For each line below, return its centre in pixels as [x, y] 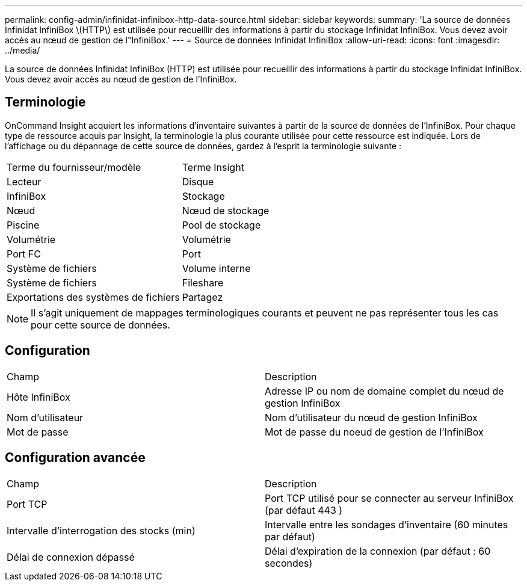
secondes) [289, 563]
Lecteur [24, 181]
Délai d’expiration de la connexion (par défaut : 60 [378, 551]
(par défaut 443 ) [304, 510]
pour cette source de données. [100, 325]
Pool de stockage [221, 225]
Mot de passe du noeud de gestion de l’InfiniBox [374, 432]
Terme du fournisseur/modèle [74, 167]
